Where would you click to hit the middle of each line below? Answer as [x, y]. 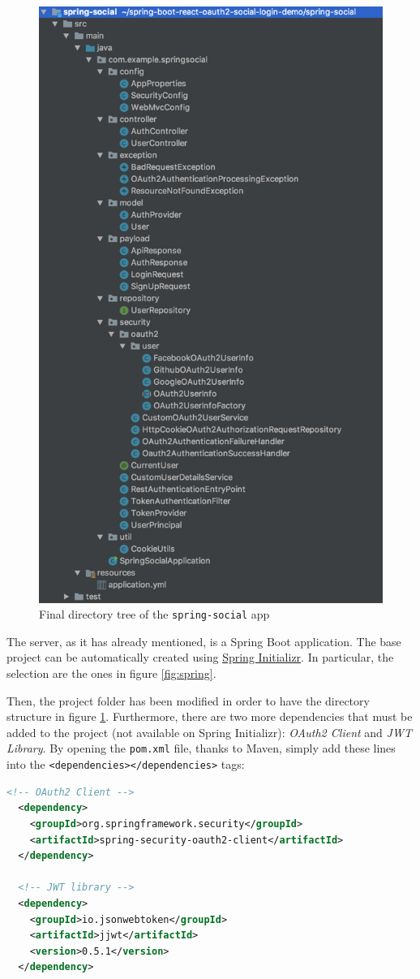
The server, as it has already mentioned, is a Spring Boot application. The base [204, 641]
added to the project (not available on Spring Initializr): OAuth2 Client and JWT [209, 732]
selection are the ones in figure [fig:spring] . [111, 673]
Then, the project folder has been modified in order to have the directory [188, 700]
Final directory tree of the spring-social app [154, 614]
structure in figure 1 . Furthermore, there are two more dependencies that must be [210, 716]
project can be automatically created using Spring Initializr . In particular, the [200, 657]
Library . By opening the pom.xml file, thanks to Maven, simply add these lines [201, 748]
